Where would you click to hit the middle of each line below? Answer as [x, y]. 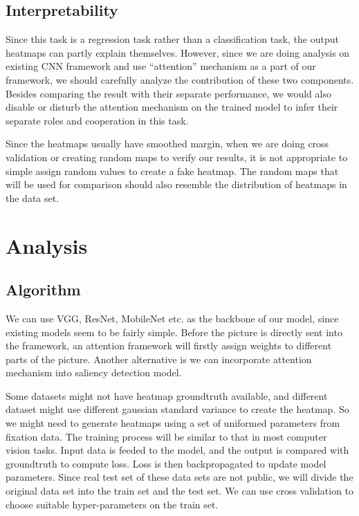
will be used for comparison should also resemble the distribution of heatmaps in [176, 184]
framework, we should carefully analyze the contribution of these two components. [180, 79]
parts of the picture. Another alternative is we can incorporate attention [159, 359]
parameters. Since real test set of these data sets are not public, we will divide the [179, 477]
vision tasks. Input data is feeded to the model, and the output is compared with [177, 450]
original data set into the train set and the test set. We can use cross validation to [180, 491]
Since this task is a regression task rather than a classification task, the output [172, 39]
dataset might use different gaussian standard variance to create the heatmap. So [177, 409]
